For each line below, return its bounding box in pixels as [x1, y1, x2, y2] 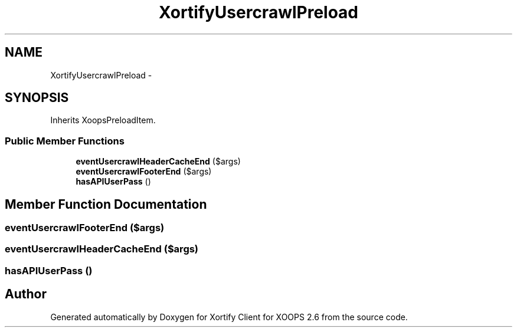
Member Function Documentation [5, 196, 207, 212]
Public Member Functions [5, 134, 125, 147]
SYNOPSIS [5, 90, 69, 106]
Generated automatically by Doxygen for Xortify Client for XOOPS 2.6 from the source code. [50, 311, 408, 322]
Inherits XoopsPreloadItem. [50, 115, 156, 126]
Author [5, 287, 47, 302]
